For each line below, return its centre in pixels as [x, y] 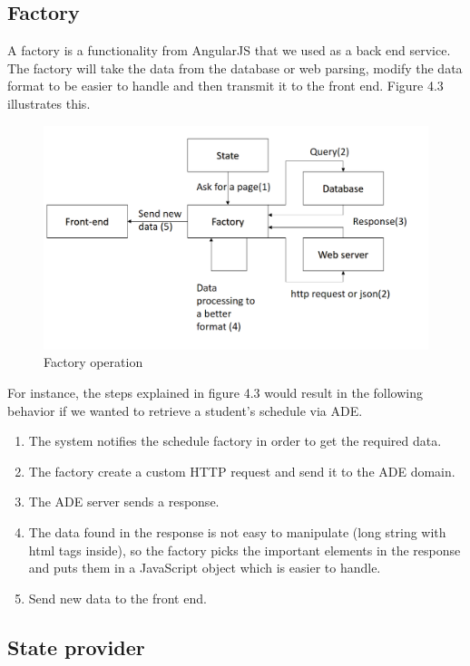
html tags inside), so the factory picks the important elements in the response [245, 550]
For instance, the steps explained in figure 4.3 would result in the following [215, 392]
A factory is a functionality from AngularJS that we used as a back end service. [229, 50]
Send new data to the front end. [117, 598]
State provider [76, 647]
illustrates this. [49, 103]
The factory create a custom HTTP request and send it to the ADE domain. [242, 471]
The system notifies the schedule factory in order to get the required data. [235, 441]
